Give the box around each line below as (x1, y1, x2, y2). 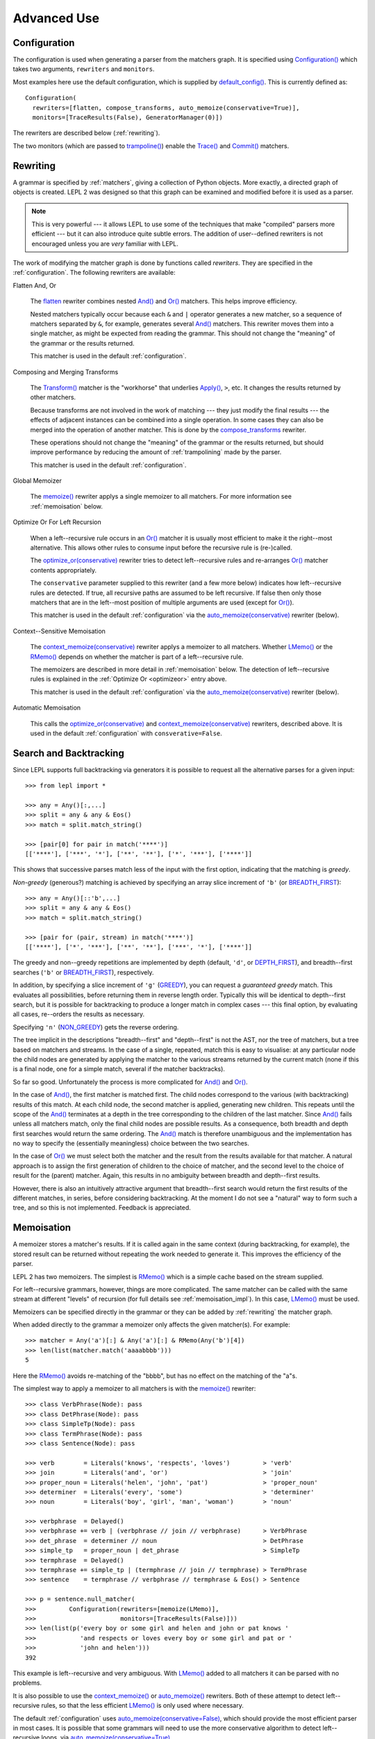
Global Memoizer (12, 476, 62, 485)
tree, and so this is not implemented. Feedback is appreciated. (12, 1203, 191, 1212)
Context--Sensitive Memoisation (12, 627, 106, 635)
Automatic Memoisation (12, 703, 81, 712)
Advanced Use (12, 10, 100, 26)
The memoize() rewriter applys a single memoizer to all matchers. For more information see (30, 492, 292, 501)
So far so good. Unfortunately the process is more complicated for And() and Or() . (12, 1077, 248, 1086)
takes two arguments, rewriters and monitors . (12, 65, 155, 73)
